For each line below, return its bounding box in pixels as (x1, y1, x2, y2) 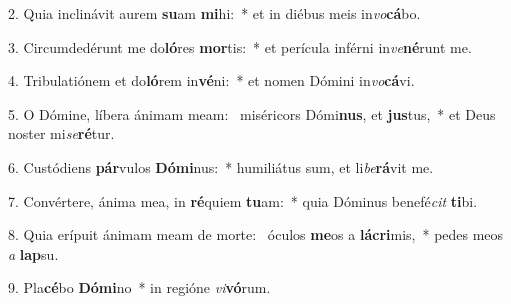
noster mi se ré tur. (8, 123, 115, 144)
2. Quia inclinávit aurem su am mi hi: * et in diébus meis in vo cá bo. (8, 3, 421, 23)
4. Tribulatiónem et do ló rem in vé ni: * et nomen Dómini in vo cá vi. (8, 70, 415, 91)
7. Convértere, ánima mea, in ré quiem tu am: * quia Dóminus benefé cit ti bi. (8, 190, 478, 211)
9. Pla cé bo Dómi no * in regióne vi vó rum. (8, 277, 271, 298)
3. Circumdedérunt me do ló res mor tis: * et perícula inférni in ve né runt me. (8, 36, 472, 57)
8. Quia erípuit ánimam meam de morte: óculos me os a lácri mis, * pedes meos (8, 224, 504, 245)
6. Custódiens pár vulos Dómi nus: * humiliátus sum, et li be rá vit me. (8, 156, 434, 177)
